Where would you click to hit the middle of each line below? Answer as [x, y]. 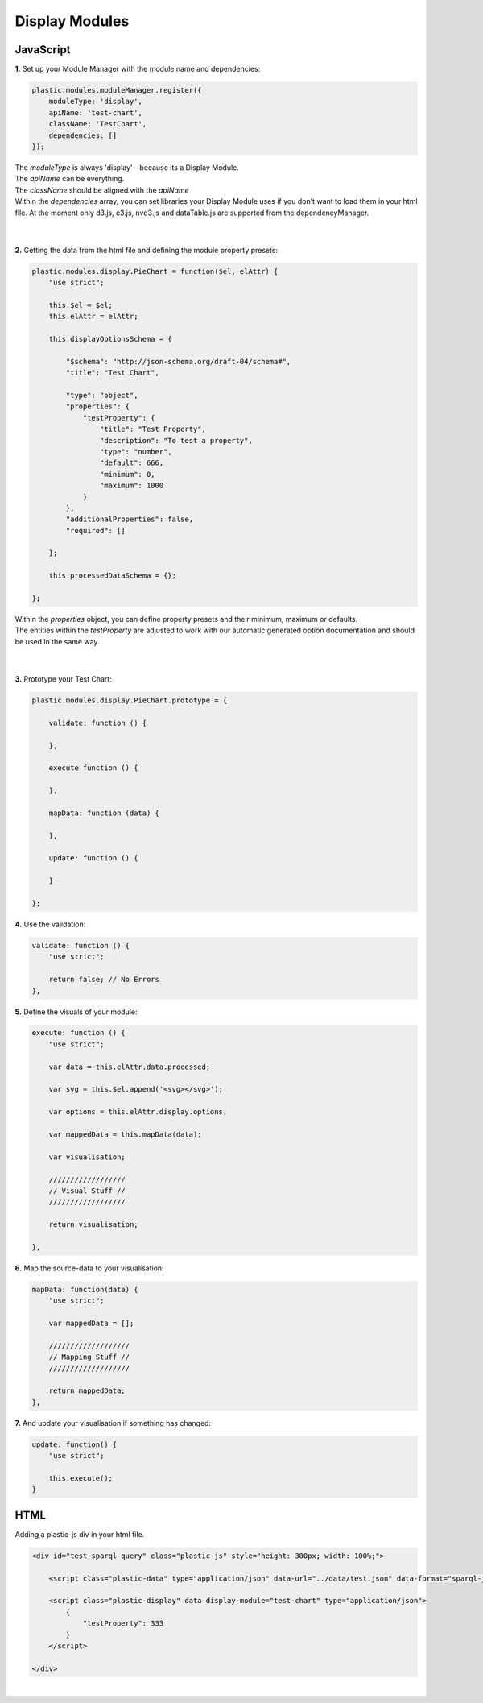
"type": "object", [102, 395]
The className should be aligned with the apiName [102, 190]
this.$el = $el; [80, 305]
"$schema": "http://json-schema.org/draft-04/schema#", [178, 361]
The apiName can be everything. [70, 179]
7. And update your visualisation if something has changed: [113, 1423]
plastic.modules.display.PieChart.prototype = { [130, 700]
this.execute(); [80, 1478]
